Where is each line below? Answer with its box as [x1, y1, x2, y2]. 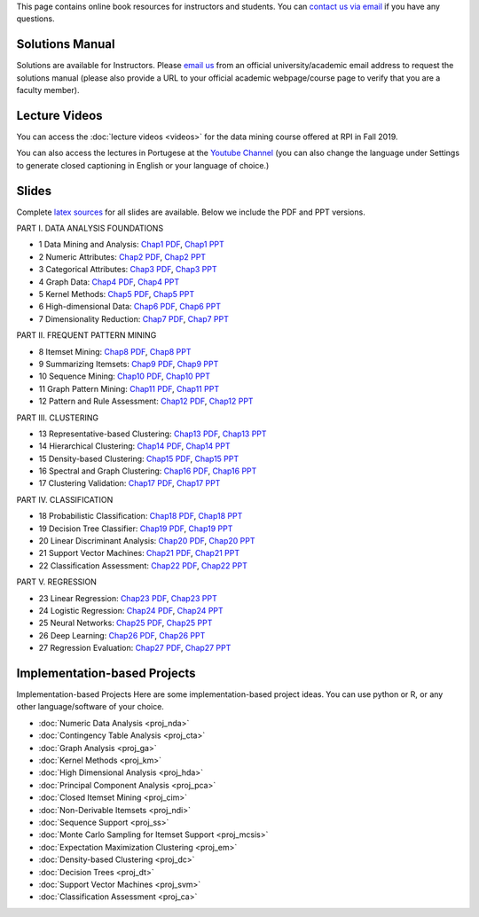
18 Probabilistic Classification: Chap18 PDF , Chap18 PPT [38, 511, 243, 521]
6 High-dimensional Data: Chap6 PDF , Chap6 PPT [38, 302, 222, 312]
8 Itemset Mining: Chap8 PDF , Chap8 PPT [38, 346, 192, 357]
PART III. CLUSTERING [16, 412, 99, 423]
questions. [16, 13, 55, 24]
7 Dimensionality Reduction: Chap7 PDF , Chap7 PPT [38, 313, 230, 324]
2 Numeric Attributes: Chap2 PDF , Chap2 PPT [38, 251, 207, 262]
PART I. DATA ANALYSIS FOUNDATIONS [16, 223, 164, 234]
